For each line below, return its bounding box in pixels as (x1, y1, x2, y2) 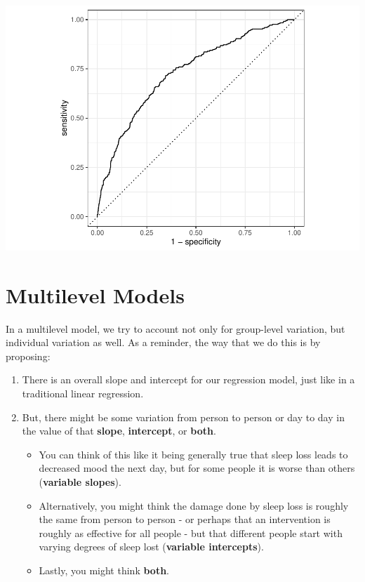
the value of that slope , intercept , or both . (22, 423, 216, 438)
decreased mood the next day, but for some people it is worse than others (39, 461, 355, 475)
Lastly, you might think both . (39, 562, 170, 577)
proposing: (6, 348, 51, 363)
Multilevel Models (6, 280, 185, 309)
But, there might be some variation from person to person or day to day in (22, 409, 345, 424)
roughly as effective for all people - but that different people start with (39, 525, 343, 540)
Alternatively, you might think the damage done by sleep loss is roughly (39, 498, 349, 512)
